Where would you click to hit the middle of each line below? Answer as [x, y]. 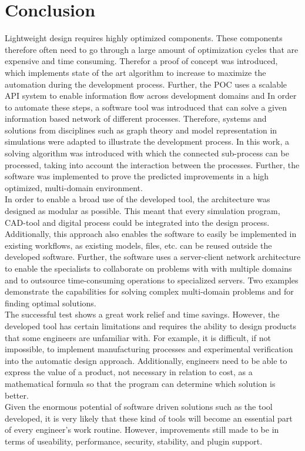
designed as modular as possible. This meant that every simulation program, [143, 211]
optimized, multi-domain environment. [74, 187]
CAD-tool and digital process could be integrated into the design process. [137, 222]
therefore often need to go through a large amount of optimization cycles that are [152, 49]
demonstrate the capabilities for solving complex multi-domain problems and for [149, 291]
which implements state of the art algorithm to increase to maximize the [135, 72]
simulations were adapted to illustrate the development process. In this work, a [147, 141]
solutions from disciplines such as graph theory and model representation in [141, 130]
